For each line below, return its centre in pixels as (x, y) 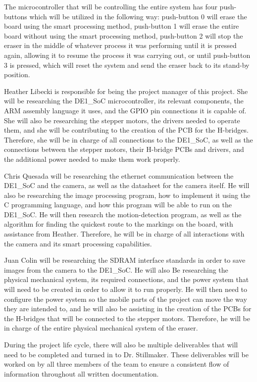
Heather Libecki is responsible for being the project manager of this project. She (126, 91)
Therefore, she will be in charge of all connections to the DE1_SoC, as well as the (128, 139)
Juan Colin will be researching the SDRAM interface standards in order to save (125, 260)
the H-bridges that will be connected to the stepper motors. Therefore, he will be (127, 318)
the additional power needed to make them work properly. (92, 159)
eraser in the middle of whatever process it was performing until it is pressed (120, 45)
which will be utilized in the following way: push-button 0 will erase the (138, 16)
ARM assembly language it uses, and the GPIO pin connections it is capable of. (125, 110)
